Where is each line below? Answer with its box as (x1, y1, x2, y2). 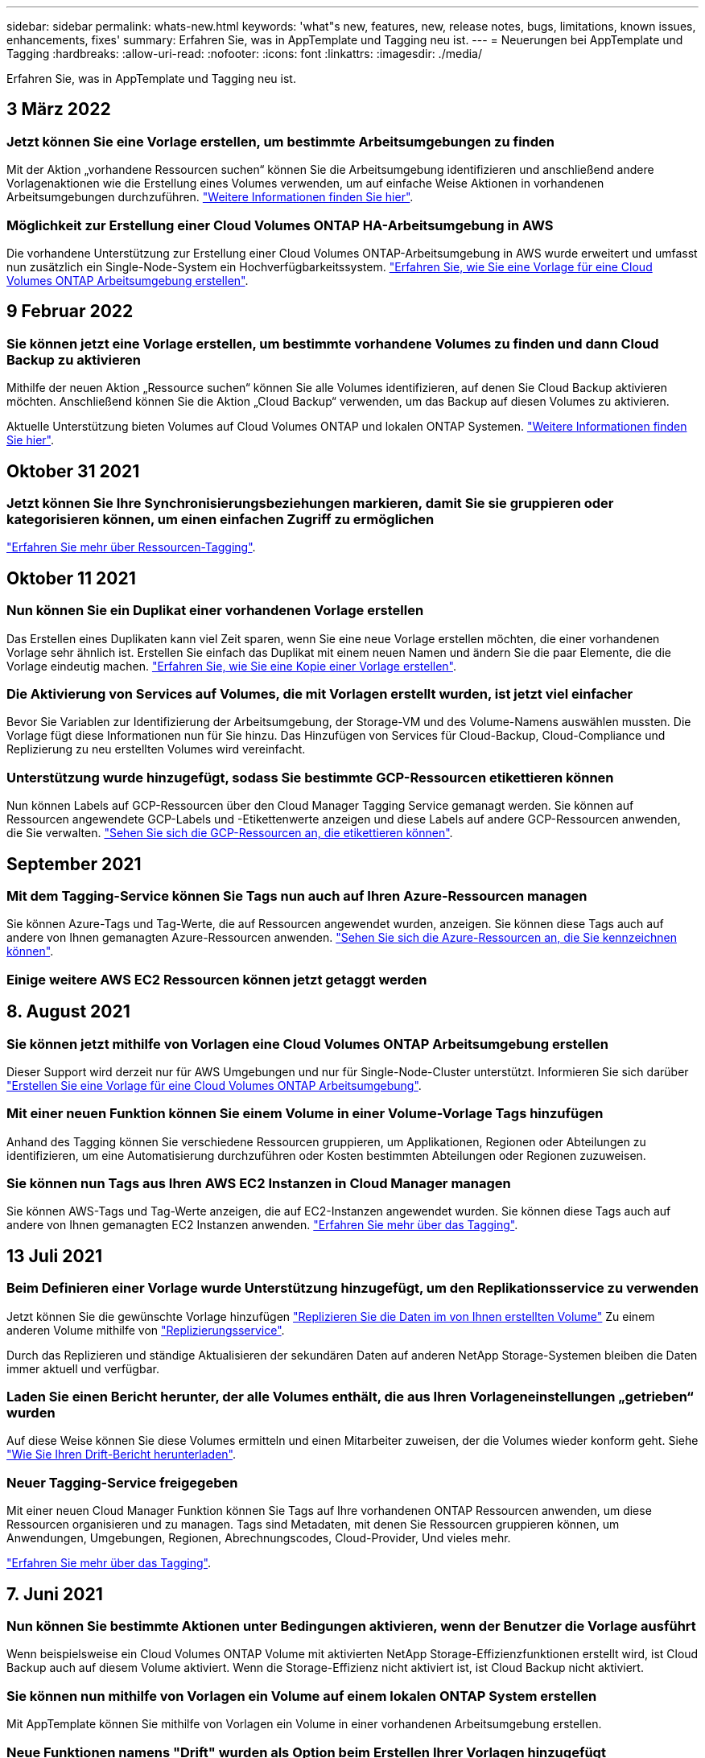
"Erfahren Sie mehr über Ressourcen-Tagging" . (6, 540, 256, 555)
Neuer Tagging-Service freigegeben (6, 1474, 238, 1491)
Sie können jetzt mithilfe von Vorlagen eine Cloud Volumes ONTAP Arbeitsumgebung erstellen (6, 1035, 608, 1052)
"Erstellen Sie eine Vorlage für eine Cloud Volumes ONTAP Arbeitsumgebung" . (6, 1078, 422, 1092)
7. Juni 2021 (6, 1583, 103, 1604)
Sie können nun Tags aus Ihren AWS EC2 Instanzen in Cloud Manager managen (6, 1175, 511, 1192)
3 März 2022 (6, 99, 111, 120)
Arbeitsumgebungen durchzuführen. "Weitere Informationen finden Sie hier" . (6, 190, 414, 204)
